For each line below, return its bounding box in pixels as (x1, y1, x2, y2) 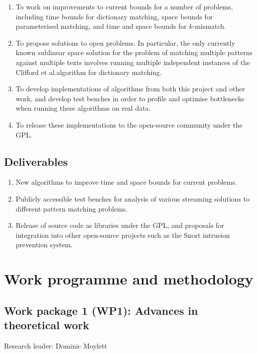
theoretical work (4, 317, 89, 333)
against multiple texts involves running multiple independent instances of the (15, 57, 250, 67)
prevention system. (15, 239, 73, 250)
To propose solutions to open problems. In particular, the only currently (15, 37, 235, 48)
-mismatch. (193, 21, 226, 31)
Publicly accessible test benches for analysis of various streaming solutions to (15, 193, 250, 204)
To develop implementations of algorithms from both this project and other (15, 83, 245, 94)
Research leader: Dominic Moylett (4, 340, 107, 351)
